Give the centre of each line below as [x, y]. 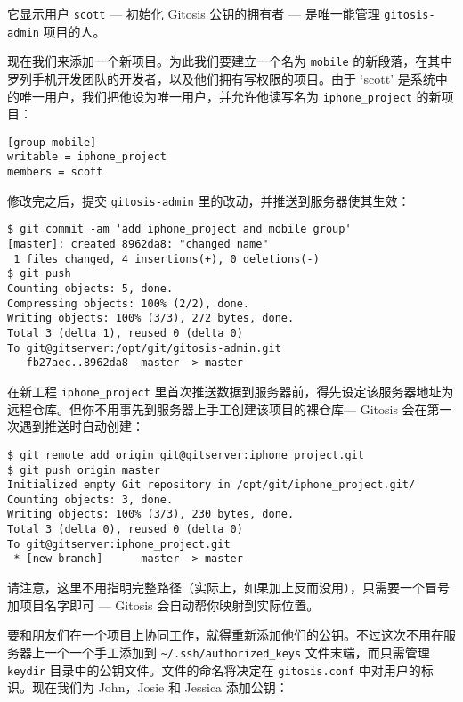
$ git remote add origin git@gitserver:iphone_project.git [186, 455]
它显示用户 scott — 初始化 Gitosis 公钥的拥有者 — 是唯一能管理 [194, 13]
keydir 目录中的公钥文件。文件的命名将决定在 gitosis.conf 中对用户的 [214, 669]
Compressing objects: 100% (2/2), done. [129, 303]
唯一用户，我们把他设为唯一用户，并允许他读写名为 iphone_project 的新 [230, 96]
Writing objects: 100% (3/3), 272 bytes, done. [151, 318]
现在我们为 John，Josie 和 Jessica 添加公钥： [160, 687]
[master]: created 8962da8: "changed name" [138, 245]
